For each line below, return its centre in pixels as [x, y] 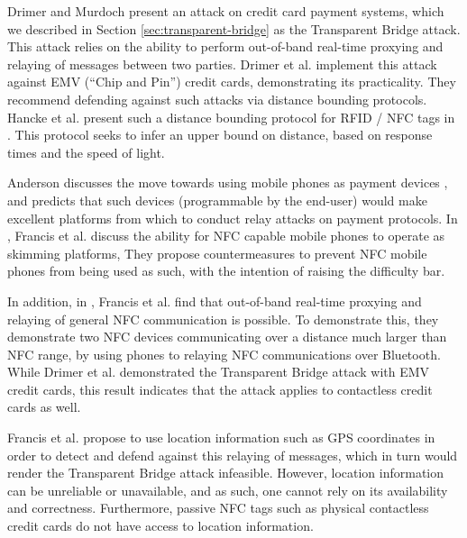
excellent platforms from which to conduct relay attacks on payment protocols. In [233, 218]
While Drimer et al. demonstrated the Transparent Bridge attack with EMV [219, 372]
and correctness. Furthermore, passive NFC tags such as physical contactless [218, 508]
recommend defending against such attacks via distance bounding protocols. [217, 99]
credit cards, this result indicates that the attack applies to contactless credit [220, 389]
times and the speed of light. [86, 152]
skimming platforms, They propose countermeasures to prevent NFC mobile [217, 253]
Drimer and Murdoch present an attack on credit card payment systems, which [226, 11]
